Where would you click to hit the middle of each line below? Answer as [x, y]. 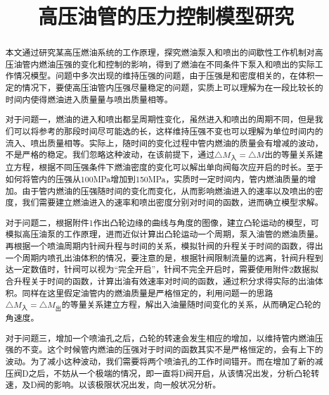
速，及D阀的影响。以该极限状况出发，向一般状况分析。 [113, 385]
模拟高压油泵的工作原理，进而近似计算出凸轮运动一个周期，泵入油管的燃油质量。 [164, 234]
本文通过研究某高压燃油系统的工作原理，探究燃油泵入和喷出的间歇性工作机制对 [160, 52]
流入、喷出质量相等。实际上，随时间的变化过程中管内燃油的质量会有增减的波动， [164, 143]
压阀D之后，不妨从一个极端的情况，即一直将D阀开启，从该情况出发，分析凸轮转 [162, 373]
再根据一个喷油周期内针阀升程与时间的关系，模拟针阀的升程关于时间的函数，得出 [164, 246]
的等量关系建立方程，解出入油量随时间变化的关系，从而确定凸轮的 [191, 305]
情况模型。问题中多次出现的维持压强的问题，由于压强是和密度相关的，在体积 [164, 76]
